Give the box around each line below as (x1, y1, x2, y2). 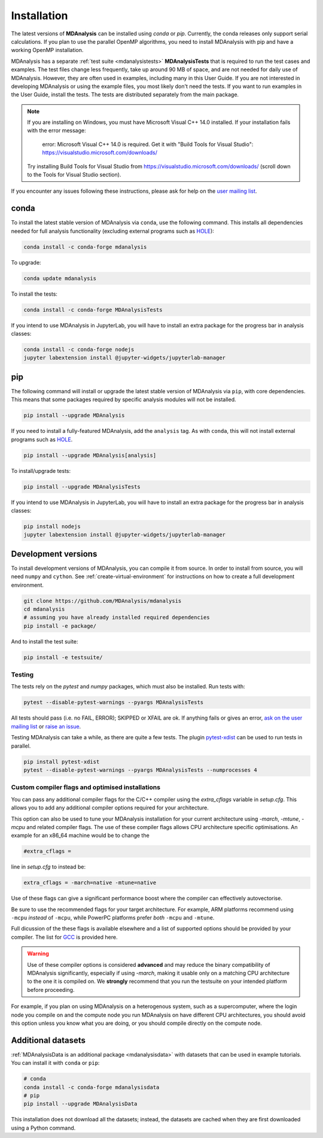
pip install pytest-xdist (23, 758, 100, 765)
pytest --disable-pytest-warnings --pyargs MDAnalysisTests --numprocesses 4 (23, 766, 257, 773)
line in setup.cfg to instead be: (11, 863, 86, 870)
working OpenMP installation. (11, 47, 84, 54)
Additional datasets (11, 1035, 86, 1045)
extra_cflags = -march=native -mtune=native (23, 879, 157, 886)
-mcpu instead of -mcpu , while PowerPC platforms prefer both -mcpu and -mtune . (11, 914, 215, 921)
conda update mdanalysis (23, 275, 97, 281)
